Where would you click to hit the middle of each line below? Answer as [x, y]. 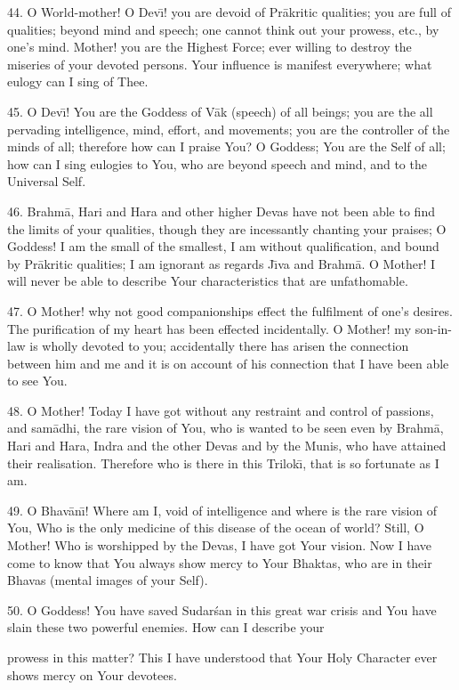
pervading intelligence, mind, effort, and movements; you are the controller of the [229, 129]
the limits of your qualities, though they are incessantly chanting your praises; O [227, 228]
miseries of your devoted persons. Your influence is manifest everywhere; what [220, 64]
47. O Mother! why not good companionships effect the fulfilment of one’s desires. [230, 310]
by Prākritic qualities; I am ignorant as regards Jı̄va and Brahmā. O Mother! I [221, 263]
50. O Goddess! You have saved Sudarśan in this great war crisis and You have [222, 609]
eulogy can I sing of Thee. [78, 81]
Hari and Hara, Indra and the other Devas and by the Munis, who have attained [227, 446]
